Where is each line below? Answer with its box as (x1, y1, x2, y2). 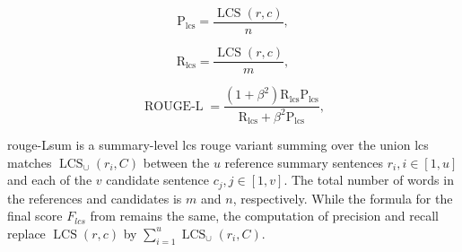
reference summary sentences (224, 152, 384, 171)
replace (7, 223, 46, 242)
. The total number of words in (283, 170, 454, 189)
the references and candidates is (7, 188, 182, 207)
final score (7, 206, 63, 225)
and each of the (7, 170, 92, 189)
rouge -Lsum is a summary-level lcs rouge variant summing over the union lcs (7, 135, 429, 153)
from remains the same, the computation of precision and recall (90, 206, 439, 225)
